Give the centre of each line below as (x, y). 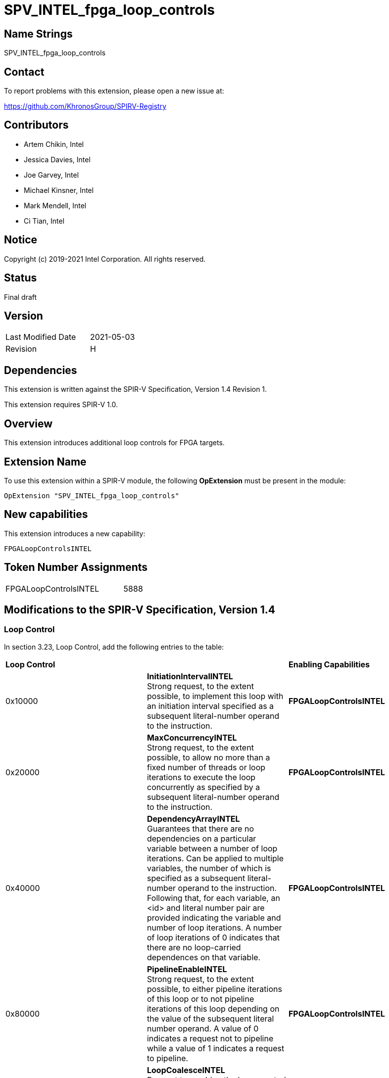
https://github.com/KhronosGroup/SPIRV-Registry (85, 106)
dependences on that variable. (204, 957)
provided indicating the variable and (214, 917)
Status (21, 278)
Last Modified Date (41, 337)
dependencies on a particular (201, 838)
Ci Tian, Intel (44, 221)
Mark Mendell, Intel (55, 205)
